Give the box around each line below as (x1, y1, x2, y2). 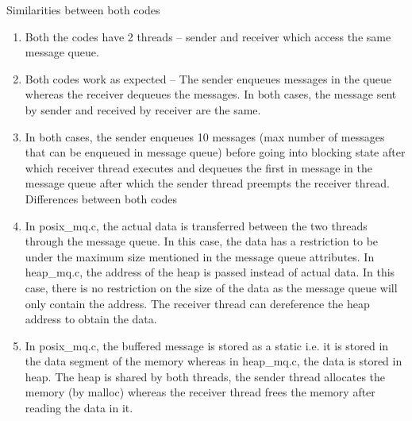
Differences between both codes (25, 190, 178, 207)
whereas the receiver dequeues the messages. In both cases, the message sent (25, 86, 397, 102)
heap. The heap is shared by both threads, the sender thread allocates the (25, 368, 386, 384)
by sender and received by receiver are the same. (25, 101, 261, 118)
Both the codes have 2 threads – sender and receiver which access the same (25, 28, 391, 44)
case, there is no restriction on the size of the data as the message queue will (25, 279, 398, 295)
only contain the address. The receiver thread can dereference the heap (25, 295, 370, 311)
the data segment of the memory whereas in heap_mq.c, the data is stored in (25, 353, 402, 369)
